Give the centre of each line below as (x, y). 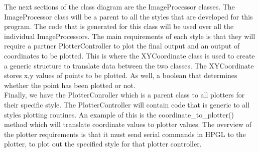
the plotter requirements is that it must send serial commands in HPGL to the (125, 134)
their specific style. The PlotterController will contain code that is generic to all (127, 104)
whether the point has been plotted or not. (70, 85)
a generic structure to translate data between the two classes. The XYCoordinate (129, 65)
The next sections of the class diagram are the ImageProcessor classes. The (119, 6)
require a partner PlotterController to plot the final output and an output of (122, 46)
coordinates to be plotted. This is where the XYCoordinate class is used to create (129, 55)
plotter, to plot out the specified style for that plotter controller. (103, 144)
